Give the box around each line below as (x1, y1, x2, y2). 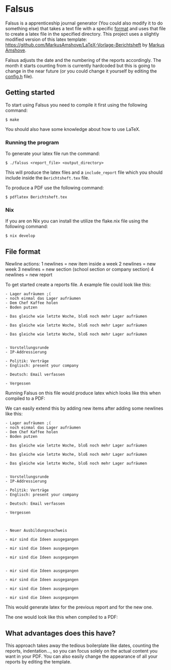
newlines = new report (5, 272, 53, 278)
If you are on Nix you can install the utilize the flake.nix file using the (5, 218, 149, 224)
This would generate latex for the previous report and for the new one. (5, 604, 153, 610)
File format (5, 247, 41, 256)
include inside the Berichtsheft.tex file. (5, 175, 89, 181)
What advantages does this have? (5, 629, 116, 637)
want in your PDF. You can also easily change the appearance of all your (5, 653, 158, 659)
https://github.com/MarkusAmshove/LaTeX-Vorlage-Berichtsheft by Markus (5, 41, 165, 48)
